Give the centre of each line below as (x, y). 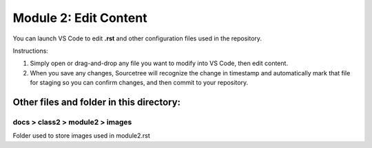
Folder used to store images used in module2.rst (82, 136)
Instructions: (30, 51)
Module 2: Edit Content (80, 18)
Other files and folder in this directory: (97, 102)
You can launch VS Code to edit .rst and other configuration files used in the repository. (137, 38)
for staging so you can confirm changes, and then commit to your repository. (139, 83)
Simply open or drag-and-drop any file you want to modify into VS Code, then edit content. (159, 63)
